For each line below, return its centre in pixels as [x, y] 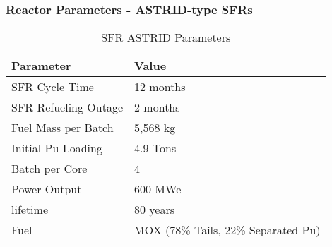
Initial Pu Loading [57, 148]
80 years [155, 210]
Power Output [47, 189]
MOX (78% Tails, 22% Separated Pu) [227, 230]
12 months [160, 87]
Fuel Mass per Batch [63, 128]
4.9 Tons [155, 148]
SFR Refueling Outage [67, 107]
